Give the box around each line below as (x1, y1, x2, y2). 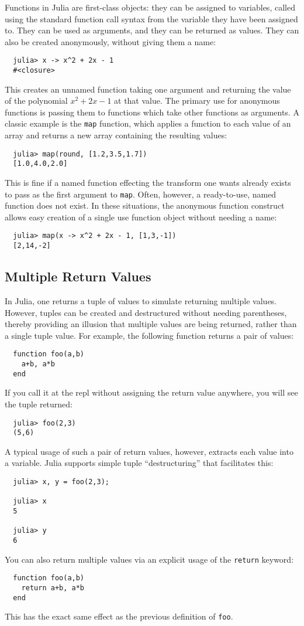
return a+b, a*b (21, 583, 85, 592)
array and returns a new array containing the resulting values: (5, 129, 227, 141)
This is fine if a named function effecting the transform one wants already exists (5, 176, 291, 189)
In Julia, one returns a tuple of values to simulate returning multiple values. (5, 294, 277, 307)
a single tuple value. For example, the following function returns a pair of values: (5, 329, 294, 341)
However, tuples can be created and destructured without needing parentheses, (5, 306, 287, 318)
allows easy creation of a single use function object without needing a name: (5, 210, 277, 223)
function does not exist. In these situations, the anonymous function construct (5, 199, 285, 212)
